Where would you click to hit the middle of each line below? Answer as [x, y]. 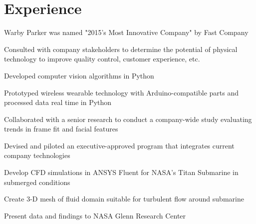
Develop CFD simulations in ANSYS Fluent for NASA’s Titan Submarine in [121, 172]
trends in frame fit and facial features [61, 129]
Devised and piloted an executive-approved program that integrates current [119, 145]
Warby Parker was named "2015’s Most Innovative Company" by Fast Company [126, 32]
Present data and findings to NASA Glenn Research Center [95, 215]
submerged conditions [37, 182]
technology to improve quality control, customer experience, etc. [102, 59]
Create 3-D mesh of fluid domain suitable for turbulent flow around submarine [124, 199]
